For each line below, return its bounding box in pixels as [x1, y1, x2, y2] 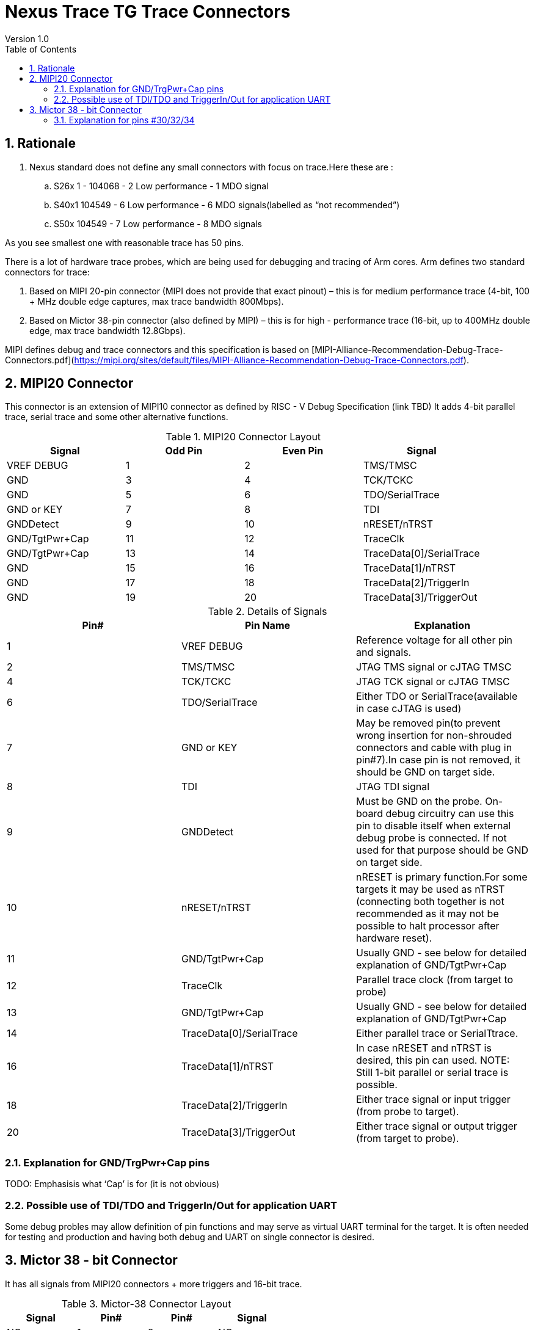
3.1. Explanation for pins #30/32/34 [54, 114, 195, 125]
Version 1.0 [5, 33, 49, 44]
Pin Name [244, 619, 291, 632]
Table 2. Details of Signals [208, 605, 327, 618]
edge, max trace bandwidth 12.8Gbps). [29, 325, 186, 336]
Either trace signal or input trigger [355, 1093, 511, 1106]
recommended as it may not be [355, 907, 499, 920]
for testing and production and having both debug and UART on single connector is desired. [5, 1231, 375, 1242]
